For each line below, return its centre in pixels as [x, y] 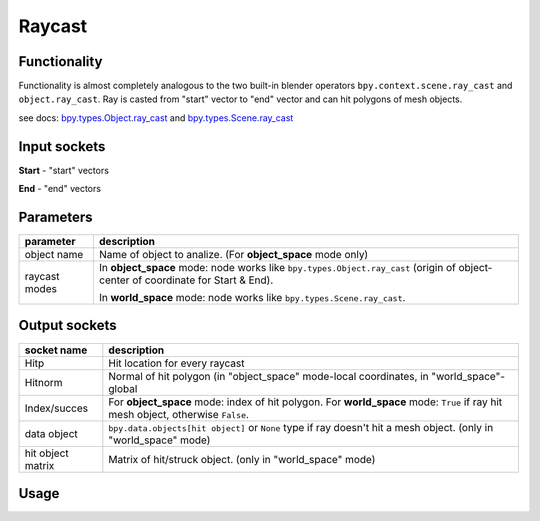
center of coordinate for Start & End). [186, 280]
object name [54, 255]
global [123, 388]
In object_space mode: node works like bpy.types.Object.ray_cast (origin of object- [295, 268]
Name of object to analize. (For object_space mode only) [233, 255]
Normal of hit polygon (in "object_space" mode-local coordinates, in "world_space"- [306, 376]
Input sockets [62, 146]
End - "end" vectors [60, 189]
